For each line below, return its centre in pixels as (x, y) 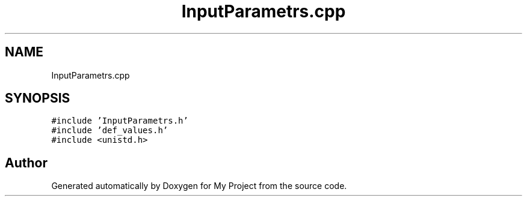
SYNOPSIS (38, 98)
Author (26, 163)
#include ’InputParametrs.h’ (120, 121)
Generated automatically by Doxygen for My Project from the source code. (199, 186)
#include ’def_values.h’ (110, 130)
